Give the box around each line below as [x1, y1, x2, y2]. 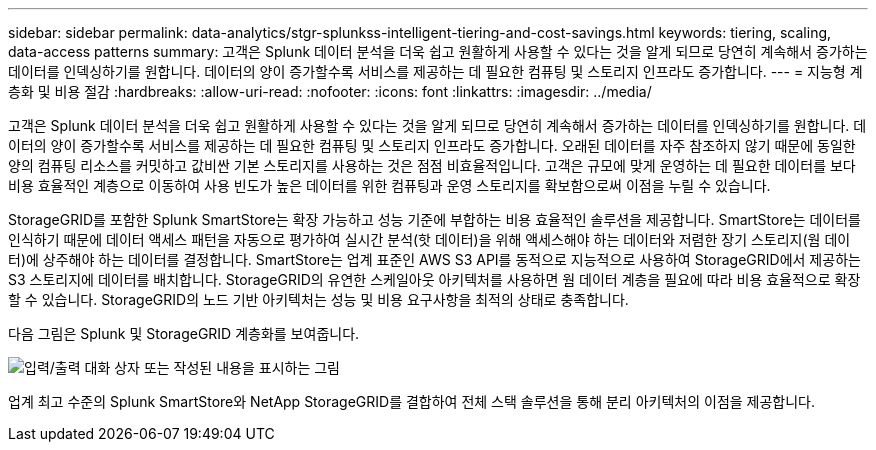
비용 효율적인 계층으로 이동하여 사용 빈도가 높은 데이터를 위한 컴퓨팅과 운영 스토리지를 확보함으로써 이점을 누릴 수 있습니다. [8, 177, 771, 194]
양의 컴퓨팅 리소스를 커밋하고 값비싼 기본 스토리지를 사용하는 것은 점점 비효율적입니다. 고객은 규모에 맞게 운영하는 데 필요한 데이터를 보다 [8, 157, 856, 174]
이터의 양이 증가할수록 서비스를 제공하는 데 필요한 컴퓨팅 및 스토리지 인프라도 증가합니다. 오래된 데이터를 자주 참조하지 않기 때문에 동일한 [8, 137, 856, 154]
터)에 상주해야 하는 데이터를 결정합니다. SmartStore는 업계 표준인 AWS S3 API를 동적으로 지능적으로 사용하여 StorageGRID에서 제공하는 [8, 251, 861, 268]
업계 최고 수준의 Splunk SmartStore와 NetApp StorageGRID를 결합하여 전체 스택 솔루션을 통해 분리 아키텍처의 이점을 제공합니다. [8, 393, 816, 410]
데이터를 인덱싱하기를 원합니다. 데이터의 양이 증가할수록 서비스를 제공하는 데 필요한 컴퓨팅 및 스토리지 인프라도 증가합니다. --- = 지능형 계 [8, 63, 863, 80]
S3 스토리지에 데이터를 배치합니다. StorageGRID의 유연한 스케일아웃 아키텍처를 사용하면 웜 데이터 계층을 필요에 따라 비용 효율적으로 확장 [8, 271, 861, 288]
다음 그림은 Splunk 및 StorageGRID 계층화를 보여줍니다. [8, 325, 360, 342]
